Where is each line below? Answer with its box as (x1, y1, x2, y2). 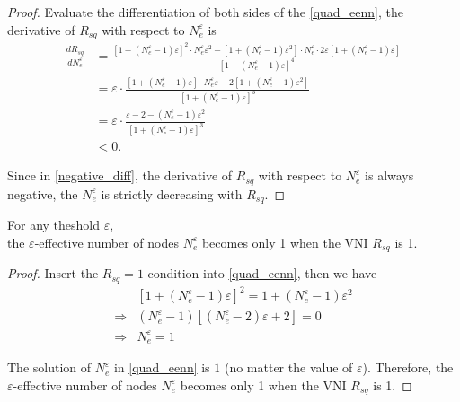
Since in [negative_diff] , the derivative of (7, 166, 233, 185)
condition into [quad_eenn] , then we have (147, 264, 377, 283)
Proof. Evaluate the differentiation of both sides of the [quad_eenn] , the (7, 3, 403, 21)
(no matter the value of (224, 358, 353, 377)
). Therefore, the (362, 358, 454, 377)
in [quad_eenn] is (113, 358, 210, 377)
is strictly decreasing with (101, 184, 243, 203)
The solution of (7, 358, 92, 377)
